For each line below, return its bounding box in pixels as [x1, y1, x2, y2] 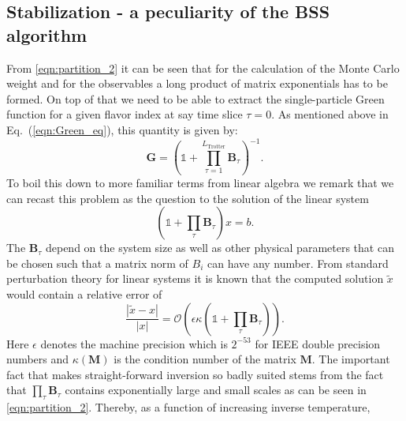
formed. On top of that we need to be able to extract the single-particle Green [6, 90, 385, 107]
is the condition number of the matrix [114, 351, 296, 367]
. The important [311, 351, 390, 367]
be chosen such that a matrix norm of [6, 254, 188, 271]
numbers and [6, 351, 69, 367]
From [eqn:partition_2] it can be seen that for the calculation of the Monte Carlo [6, 59, 400, 76]
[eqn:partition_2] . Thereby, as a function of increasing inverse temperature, [6, 399, 371, 415]
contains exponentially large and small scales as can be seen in [65, 382, 367, 398]
